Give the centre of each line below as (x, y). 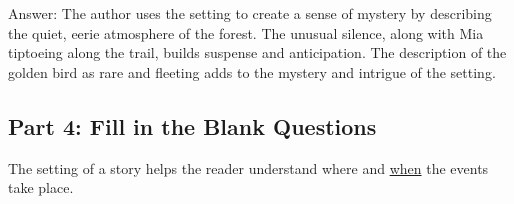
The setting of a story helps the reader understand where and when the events (248, 167)
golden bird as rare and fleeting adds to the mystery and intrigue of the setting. (252, 71)
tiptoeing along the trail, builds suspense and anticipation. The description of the (257, 52)
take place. (41, 187)
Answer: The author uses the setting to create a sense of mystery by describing (250, 13)
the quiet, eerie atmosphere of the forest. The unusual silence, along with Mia (246, 32)
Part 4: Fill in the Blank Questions (192, 125)
